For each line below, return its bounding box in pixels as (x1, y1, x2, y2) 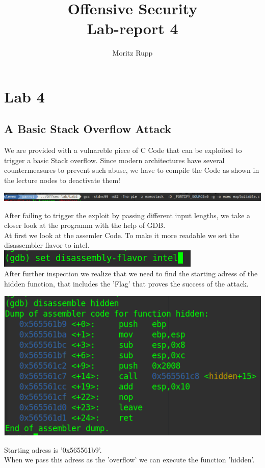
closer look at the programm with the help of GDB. (4, 220, 166, 230)
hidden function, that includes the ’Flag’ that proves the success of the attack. (4, 278, 249, 289)
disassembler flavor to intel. (4, 240, 90, 250)
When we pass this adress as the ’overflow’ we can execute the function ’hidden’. (4, 454, 255, 465)
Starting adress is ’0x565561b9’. (4, 444, 102, 455)
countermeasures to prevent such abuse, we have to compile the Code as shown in (4, 165, 259, 175)
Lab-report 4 (87, 18, 178, 39)
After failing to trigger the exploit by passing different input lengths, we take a (4, 210, 251, 220)
